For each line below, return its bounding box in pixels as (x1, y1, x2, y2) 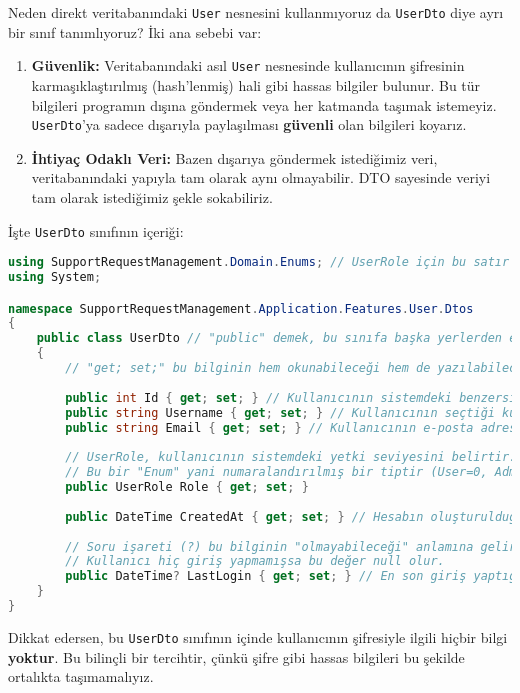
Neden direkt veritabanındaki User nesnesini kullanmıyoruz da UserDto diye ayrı (8, 2, 504, 22)
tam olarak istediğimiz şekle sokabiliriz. (31, 186, 273, 207)
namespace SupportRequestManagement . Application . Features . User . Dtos (8, 301, 474, 316)
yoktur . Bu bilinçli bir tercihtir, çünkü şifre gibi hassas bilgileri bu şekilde (8, 646, 465, 667)
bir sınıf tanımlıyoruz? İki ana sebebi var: (8, 21, 262, 42)
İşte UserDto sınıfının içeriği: (8, 220, 184, 241)
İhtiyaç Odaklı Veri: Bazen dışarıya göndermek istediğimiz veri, (31, 147, 438, 168)
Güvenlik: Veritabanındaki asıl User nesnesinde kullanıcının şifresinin (31, 55, 465, 76)
